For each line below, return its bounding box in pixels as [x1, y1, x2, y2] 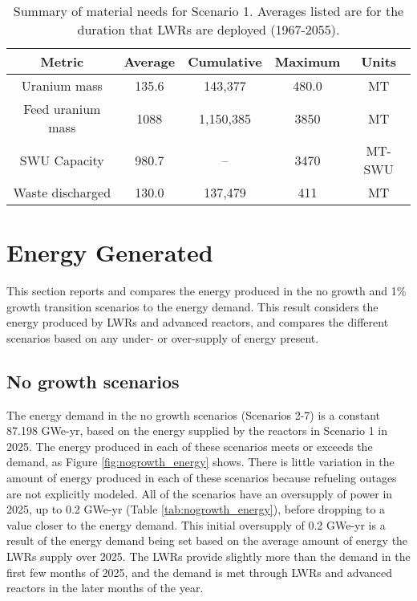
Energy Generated [6, 236, 213, 269]
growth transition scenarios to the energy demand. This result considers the [6, 298, 379, 315]
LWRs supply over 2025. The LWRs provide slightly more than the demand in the [6, 548, 411, 565]
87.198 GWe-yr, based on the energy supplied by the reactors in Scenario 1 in [6, 422, 387, 439]
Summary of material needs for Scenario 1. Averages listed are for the [13, 2, 404, 20]
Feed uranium [23, 99, 101, 118]
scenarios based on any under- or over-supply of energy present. [6, 329, 319, 346]
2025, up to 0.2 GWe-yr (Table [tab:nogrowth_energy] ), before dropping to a [6, 501, 386, 518]
